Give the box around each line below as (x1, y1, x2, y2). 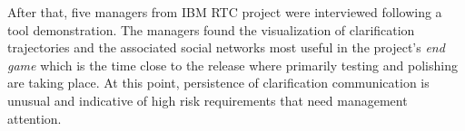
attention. (7, 108, 62, 127)
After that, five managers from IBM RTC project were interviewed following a (7, 3, 442, 21)
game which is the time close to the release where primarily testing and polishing (7, 55, 458, 74)
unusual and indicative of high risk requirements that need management (7, 90, 408, 109)
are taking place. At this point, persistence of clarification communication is (7, 73, 430, 92)
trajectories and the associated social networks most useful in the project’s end (7, 38, 445, 57)
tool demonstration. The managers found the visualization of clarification (7, 20, 415, 39)
